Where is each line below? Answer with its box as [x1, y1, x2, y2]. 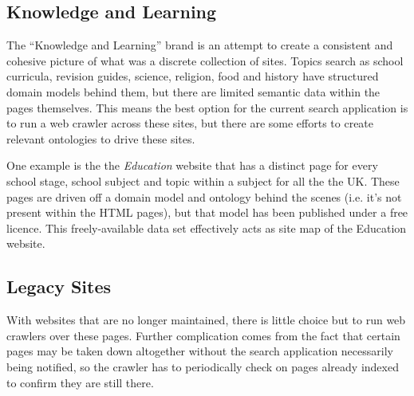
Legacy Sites [6, 274, 112, 299]
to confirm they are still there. [6, 374, 154, 390]
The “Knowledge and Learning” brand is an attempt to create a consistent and [6, 37, 393, 53]
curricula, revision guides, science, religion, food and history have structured [6, 68, 379, 84]
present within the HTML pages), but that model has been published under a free [6, 204, 408, 221]
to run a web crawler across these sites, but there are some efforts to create [6, 115, 374, 131]
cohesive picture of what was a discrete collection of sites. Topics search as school [6, 52, 404, 69]
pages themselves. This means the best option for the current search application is [6, 99, 408, 116]
